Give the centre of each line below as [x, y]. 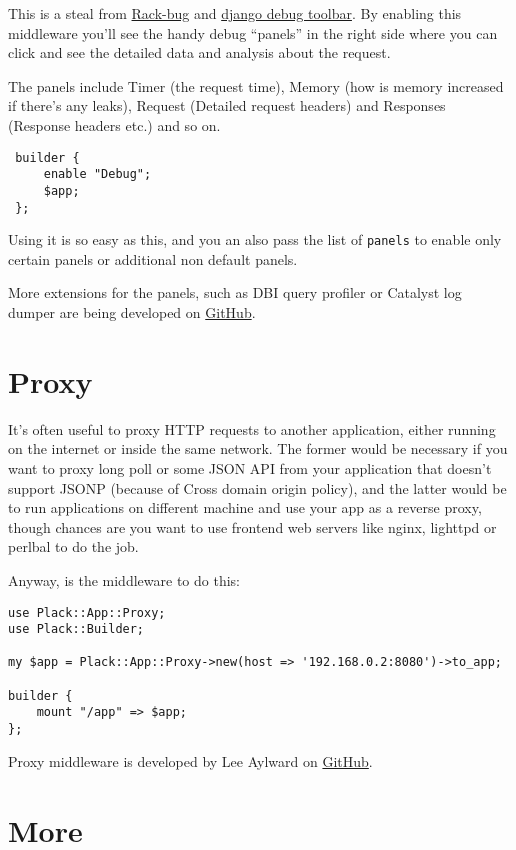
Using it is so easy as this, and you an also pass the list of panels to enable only [255, 239]
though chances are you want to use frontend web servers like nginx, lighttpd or [252, 526]
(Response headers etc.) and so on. [114, 124]
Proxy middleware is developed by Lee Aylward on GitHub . [190, 760]
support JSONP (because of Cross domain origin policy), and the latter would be [257, 487]
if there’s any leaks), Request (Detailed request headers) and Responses [227, 105]
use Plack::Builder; [76, 629]
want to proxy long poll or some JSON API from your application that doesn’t [250, 467]
